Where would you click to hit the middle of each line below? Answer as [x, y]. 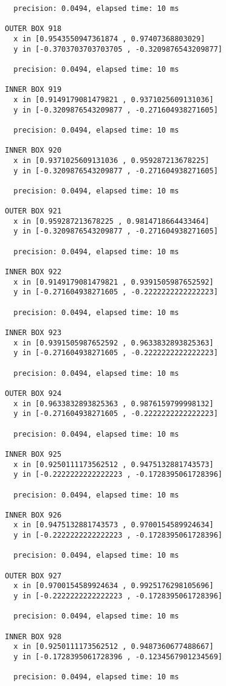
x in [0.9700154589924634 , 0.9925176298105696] [114, 586]
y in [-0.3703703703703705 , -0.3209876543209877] [118, 49]
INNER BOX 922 [33, 272]
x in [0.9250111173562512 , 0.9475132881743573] [114, 464]
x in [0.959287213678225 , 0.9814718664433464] [111, 221]
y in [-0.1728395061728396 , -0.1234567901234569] [118, 657]
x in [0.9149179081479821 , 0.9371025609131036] [114, 99]
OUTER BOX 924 [33, 393]
